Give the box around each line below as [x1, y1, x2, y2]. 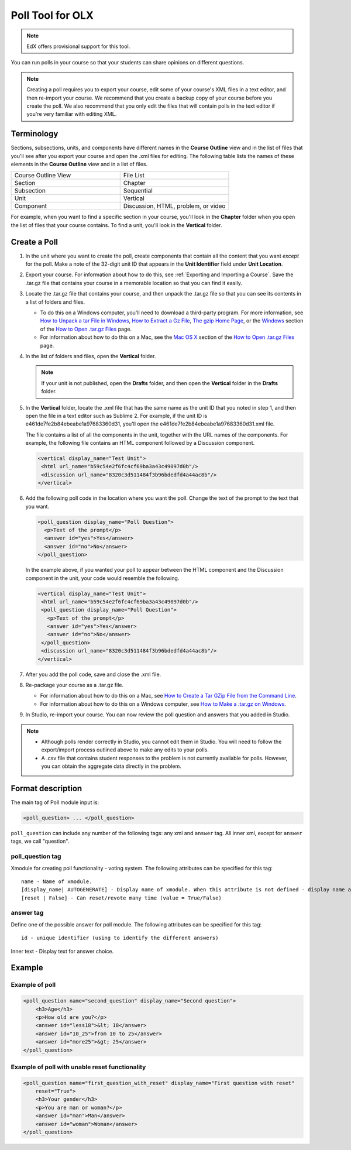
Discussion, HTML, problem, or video [123, 202, 226, 210]
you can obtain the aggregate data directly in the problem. [41, 763, 181, 770]
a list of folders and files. [25, 298, 85, 305]
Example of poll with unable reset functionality [11, 1063, 146, 1071]
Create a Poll [11, 237, 58, 247]
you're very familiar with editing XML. [26, 111, 117, 118]
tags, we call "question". [11, 837, 70, 845]
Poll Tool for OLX [11, 9, 94, 22]
